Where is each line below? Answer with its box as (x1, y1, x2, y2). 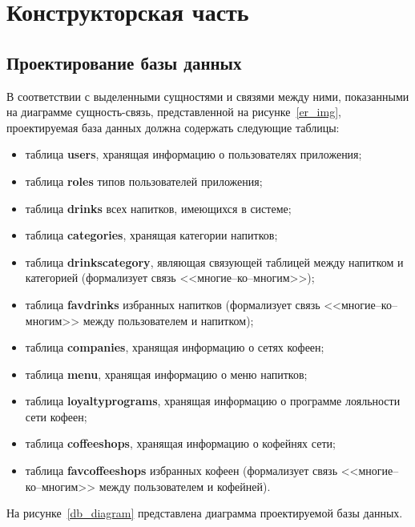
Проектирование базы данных (6, 50, 242, 74)
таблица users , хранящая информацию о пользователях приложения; (25, 146, 362, 163)
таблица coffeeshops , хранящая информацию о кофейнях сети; (25, 435, 336, 452)
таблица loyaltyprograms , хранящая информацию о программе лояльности (25, 392, 401, 409)
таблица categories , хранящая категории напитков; (25, 227, 278, 243)
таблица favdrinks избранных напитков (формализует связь (25, 296, 320, 312)
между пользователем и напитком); (83, 312, 254, 328)
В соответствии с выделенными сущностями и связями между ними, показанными (6, 87, 409, 104)
